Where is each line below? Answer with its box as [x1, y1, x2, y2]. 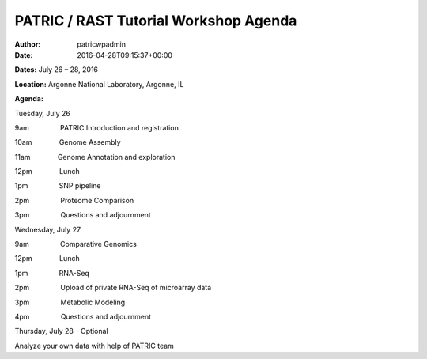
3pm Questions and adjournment [14, 210, 152, 220]
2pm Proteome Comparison [14, 195, 134, 205]
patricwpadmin [77, 40, 127, 49]
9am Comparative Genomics [14, 240, 138, 249]
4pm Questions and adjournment [14, 312, 152, 321]
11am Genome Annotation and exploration [14, 152, 176, 161]
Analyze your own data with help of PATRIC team [14, 341, 174, 350]
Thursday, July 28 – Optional [14, 327, 108, 336]
